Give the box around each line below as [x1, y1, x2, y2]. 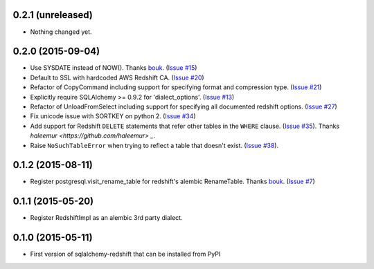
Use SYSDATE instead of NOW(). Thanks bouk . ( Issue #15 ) [30, 64, 197, 72]
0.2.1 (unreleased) [12, 9, 93, 21]
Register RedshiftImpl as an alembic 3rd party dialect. [30, 214, 183, 222]
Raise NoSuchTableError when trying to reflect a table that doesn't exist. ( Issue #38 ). [30, 141, 279, 149]
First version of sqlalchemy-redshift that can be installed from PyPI [30, 250, 221, 259]
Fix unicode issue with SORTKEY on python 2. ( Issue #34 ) [30, 112, 197, 120]
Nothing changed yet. [30, 28, 93, 36]
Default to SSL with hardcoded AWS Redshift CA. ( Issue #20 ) [30, 73, 204, 82]
